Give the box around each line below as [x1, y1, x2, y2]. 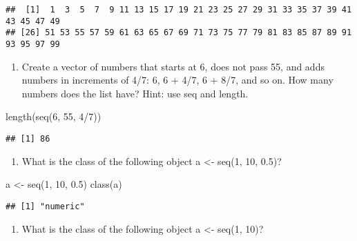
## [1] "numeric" [6, 201, 85, 211]
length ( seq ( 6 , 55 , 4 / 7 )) [6, 109, 102, 124]
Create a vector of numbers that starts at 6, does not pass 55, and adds [21, 59, 325, 73]
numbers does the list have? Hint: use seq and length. [21, 86, 249, 100]
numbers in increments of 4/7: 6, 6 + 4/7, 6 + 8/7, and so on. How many [21, 73, 334, 87]
